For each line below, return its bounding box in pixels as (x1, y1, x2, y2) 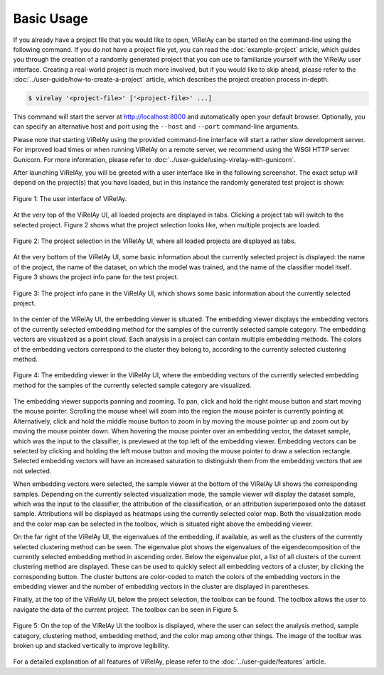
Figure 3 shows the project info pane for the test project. (13, 273, 179, 281)
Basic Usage (13, 11, 88, 26)
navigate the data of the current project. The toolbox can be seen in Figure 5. (13, 605, 239, 614)
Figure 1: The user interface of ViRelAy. (13, 194, 127, 202)
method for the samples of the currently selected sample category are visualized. (13, 381, 252, 389)
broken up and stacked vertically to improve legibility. (13, 642, 170, 650)
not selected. (13, 466, 52, 475)
